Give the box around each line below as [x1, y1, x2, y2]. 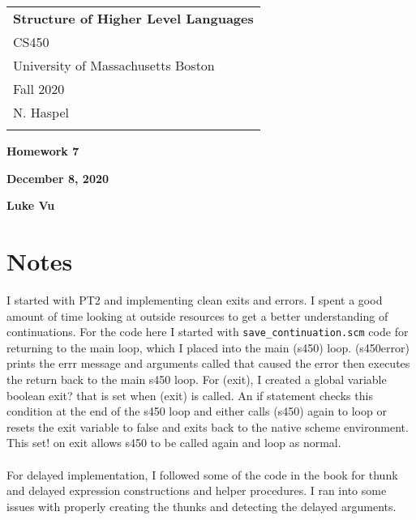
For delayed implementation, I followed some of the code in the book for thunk [6, 466, 398, 483]
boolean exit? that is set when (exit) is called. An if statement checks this [6, 386, 373, 403]
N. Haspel [13, 103, 69, 121]
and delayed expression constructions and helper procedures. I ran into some [6, 482, 387, 499]
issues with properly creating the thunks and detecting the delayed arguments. [6, 497, 397, 514]
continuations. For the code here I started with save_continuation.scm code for [6, 323, 409, 340]
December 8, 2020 [6, 169, 109, 186]
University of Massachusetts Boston [13, 56, 215, 75]
